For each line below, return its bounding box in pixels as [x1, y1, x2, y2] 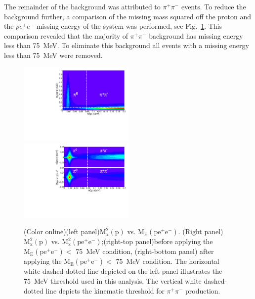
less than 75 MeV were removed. [4, 50, 103, 60]
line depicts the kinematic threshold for [45, 285, 165, 296]
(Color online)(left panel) [24, 226, 100, 237]
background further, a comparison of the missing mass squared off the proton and [4, 11, 252, 21]
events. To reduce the [181, 1, 246, 11]
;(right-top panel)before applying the [101, 236, 213, 247]
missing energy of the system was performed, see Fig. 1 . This [36, 21, 222, 31]
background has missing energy [149, 30, 243, 41]
